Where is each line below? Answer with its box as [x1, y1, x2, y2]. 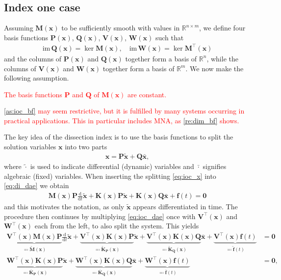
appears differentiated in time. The [133, 201, 238, 212]
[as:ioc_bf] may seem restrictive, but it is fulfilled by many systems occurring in [4, 106, 245, 116]
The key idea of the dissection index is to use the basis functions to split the [4, 132, 233, 142]
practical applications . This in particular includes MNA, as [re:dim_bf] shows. [4, 115, 239, 125]
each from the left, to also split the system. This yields [34, 221, 199, 231]
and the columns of [4, 53, 62, 63]
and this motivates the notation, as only [4, 201, 125, 212]
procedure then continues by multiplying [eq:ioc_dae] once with [4, 211, 196, 221]
